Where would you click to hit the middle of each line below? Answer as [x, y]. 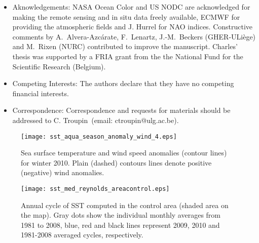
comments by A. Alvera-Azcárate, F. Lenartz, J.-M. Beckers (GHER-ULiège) [134, 36]
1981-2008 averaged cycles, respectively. [82, 235]
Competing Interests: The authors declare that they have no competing [123, 83]
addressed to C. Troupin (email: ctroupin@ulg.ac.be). [96, 120]
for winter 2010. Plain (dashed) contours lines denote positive [116, 162]
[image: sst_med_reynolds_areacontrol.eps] [95, 189]
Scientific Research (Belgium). [59, 66]
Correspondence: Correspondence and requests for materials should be [121, 110]
